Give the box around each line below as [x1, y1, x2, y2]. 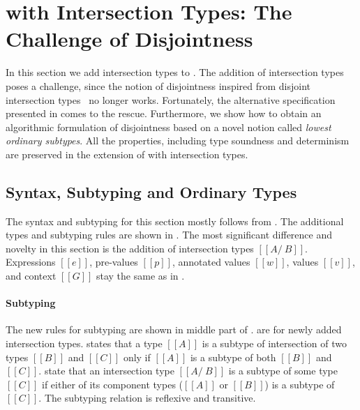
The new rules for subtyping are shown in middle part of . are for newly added [6, 322, 342, 337]
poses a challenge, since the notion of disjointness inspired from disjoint [6, 78, 311, 93]
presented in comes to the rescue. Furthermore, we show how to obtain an [6, 106, 322, 121]
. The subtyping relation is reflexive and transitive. [38, 390, 256, 405]
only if [123, 349, 151, 364]
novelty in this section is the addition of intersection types [6, 241, 254, 255]
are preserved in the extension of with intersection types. [6, 146, 248, 161]
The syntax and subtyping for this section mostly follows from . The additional [6, 213, 344, 228]
